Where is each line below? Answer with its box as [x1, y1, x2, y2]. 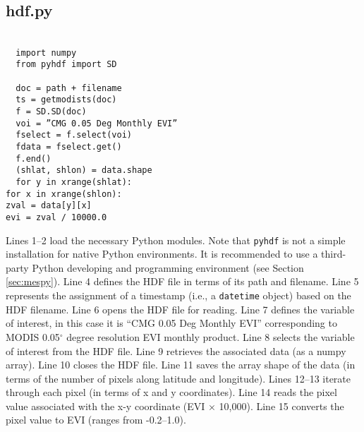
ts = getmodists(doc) [16, 95, 117, 105]
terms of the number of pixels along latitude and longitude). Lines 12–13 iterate [6, 371, 351, 385]
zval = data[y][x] [6, 200, 92, 211]
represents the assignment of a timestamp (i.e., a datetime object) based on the [6, 288, 351, 303]
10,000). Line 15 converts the [219, 398, 344, 413]
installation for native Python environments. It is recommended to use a [6, 246, 318, 261]
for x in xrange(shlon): [6, 188, 122, 199]
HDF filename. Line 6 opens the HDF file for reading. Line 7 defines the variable [6, 301, 355, 316]
